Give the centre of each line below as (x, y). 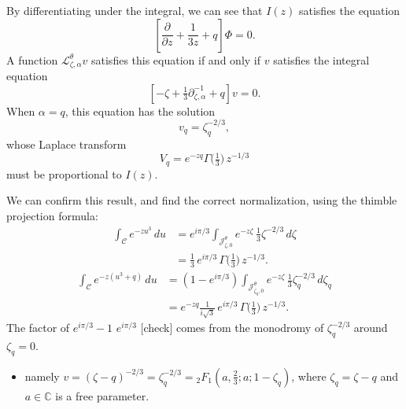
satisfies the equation (349, 10)
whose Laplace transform (66, 144)
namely (42, 376)
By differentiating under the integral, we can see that (135, 10)
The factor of (38, 328)
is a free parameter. (102, 395)
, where (309, 376)
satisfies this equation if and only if (176, 59)
